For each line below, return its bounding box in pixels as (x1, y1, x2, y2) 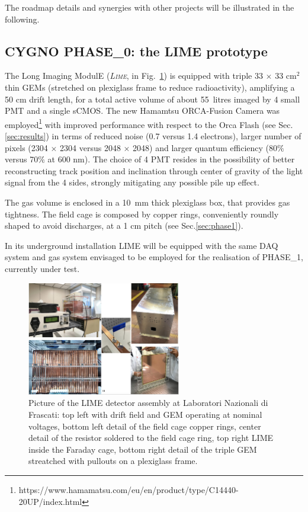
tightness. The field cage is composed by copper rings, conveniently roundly (5, 207, 279, 220)
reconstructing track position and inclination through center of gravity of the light (5, 164, 303, 177)
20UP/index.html (18, 495, 82, 507)
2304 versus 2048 (60, 141, 121, 153)
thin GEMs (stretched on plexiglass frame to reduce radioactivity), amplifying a (5, 81, 295, 93)
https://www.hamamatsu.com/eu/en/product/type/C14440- (18, 484, 239, 495)
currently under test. (5, 262, 80, 274)
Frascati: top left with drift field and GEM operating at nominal (28, 408, 262, 421)
